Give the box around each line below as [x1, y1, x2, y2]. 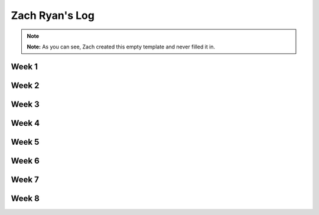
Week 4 [11, 118, 40, 128]
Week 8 [11, 193, 40, 203]
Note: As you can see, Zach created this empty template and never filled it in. [27, 43, 216, 50]
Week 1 [11, 61, 38, 71]
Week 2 [11, 80, 40, 90]
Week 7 [11, 174, 40, 184]
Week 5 [11, 136, 40, 147]
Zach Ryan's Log [11, 9, 95, 22]
